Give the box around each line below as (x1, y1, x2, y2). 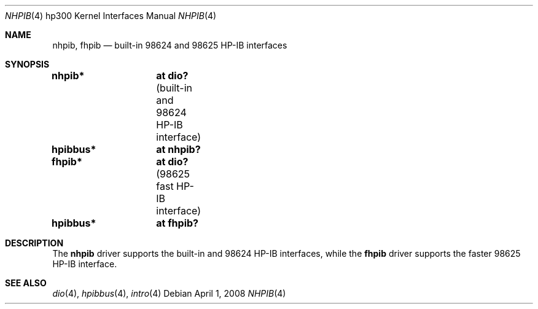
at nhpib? (156, 143, 201, 155)
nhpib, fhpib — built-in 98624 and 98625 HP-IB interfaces (52, 40, 287, 50)
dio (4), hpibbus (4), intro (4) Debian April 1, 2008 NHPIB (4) (52, 288, 286, 299)
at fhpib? (156, 217, 199, 229)
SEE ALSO (5, 278, 47, 288)
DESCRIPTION (5, 238, 64, 248)
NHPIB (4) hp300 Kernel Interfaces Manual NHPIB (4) (5, 10, 217, 21)
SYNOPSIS (5, 59, 50, 69)
